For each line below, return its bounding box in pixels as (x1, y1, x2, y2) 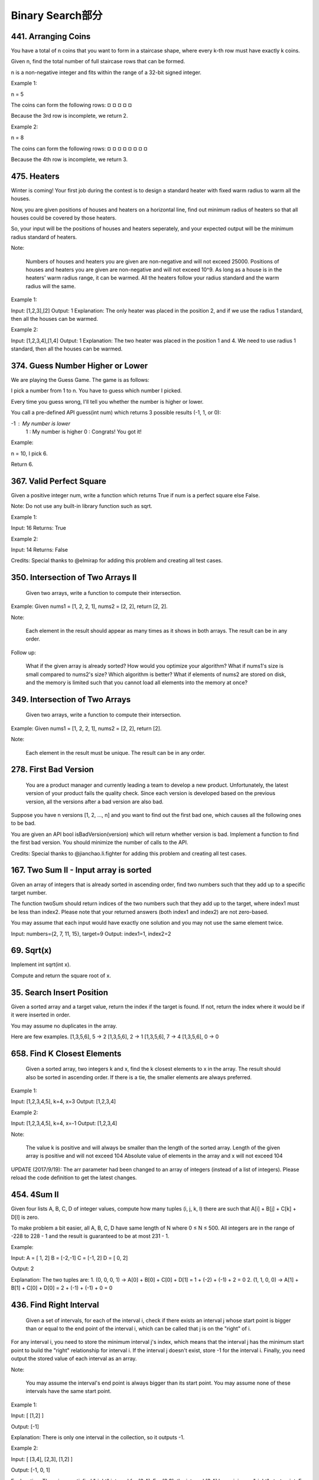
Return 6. (11, 461, 34, 468)
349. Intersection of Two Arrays (11, 694, 131, 704)
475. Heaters (11, 171, 60, 181)
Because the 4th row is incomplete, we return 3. (11, 156, 128, 163)
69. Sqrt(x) (11, 945, 52, 955)
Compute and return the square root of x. (11, 971, 112, 979)
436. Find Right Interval (11, 1300, 100, 1310)
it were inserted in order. (11, 1011, 71, 1018)
